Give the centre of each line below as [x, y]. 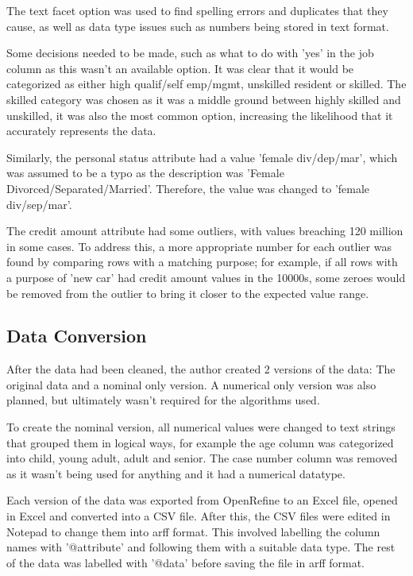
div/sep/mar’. [39, 204]
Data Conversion [77, 336]
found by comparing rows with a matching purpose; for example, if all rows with [202, 262]
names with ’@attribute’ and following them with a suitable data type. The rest [201, 547]
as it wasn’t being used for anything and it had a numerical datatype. [176, 473]
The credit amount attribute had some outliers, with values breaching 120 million [205, 231]
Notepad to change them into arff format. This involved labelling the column [193, 531]
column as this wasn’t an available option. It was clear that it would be [180, 68]
